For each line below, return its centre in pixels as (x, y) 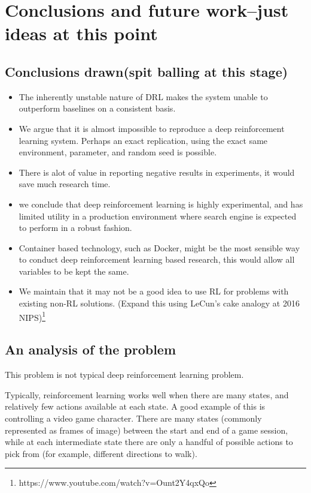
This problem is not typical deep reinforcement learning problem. (124, 375)
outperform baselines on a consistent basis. (97, 108)
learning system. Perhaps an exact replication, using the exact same (143, 140)
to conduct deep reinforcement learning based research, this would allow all (157, 259)
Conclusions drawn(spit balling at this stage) (147, 71)
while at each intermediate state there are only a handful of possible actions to (149, 442)
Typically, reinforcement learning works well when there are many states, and (147, 394)
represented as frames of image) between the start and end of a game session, (147, 430)
